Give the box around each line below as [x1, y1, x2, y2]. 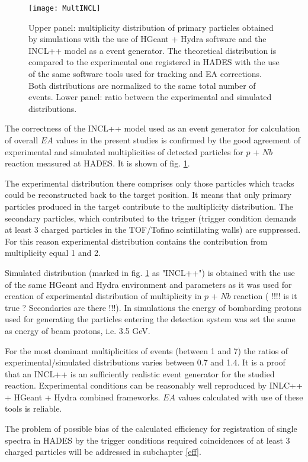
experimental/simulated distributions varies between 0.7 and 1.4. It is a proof [5, 356, 285, 368]
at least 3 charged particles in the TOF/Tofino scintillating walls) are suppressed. [5, 223, 301, 236]
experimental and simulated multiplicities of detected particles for [5, 145, 243, 158]
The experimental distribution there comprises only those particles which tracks [5, 177, 294, 189]
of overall [5, 134, 38, 146]
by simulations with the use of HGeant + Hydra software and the [28, 33, 267, 45]
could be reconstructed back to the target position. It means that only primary [5, 188, 291, 201]
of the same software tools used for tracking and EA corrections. [28, 68, 262, 80]
